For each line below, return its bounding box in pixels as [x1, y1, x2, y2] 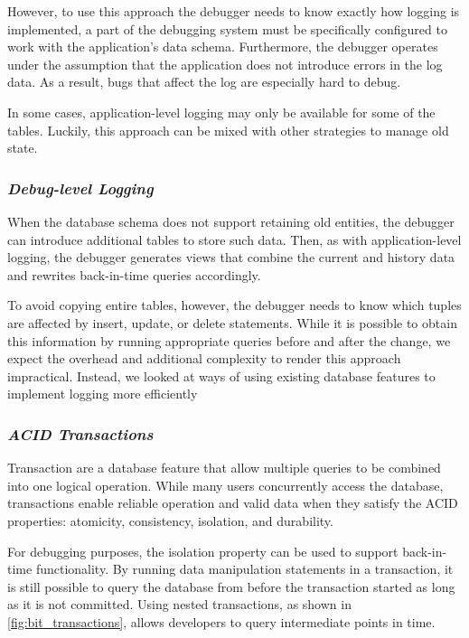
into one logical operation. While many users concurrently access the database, [7, 475, 444, 494]
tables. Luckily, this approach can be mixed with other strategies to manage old [7, 120, 449, 139]
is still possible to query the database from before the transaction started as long [7, 577, 455, 596]
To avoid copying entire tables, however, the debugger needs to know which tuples [7, 296, 462, 314]
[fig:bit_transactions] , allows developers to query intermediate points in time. [7, 612, 436, 631]
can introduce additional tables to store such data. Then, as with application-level [7, 230, 462, 249]
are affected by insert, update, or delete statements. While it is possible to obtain [7, 313, 457, 332]
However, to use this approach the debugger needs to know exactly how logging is [7, 2, 460, 20]
